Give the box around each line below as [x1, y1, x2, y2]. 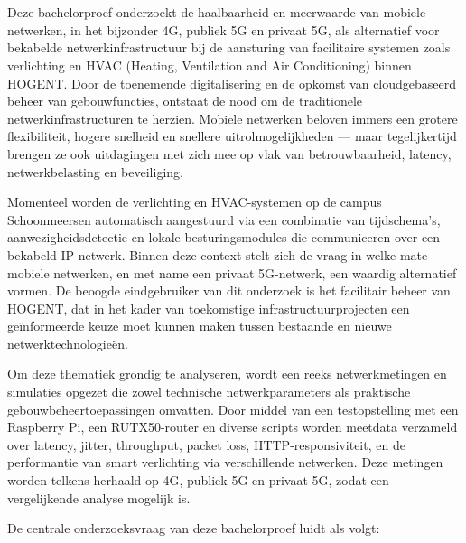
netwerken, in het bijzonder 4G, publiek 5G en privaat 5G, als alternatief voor [7, 20, 440, 39]
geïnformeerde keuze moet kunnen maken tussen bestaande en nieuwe [7, 316, 392, 335]
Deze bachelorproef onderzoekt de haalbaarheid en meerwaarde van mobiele [7, 3, 426, 22]
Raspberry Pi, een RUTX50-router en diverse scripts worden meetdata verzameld [7, 417, 458, 436]
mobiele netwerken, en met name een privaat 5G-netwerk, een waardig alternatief [7, 263, 457, 282]
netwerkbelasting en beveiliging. [7, 162, 183, 181]
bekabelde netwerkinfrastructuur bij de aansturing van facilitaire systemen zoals [7, 38, 451, 57]
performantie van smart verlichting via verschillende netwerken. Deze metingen [7, 453, 443, 472]
